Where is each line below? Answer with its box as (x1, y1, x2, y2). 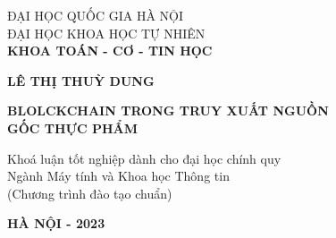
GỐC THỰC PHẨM (7, 118, 138, 137)
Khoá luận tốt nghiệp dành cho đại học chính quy (7, 149, 281, 167)
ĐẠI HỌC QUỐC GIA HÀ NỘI (7, 6, 184, 24)
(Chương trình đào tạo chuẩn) (7, 183, 172, 202)
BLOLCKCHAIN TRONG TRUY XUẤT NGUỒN (7, 101, 329, 120)
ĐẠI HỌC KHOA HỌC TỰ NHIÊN (7, 23, 206, 42)
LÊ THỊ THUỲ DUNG (7, 71, 155, 89)
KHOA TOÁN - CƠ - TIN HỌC (7, 41, 213, 60)
